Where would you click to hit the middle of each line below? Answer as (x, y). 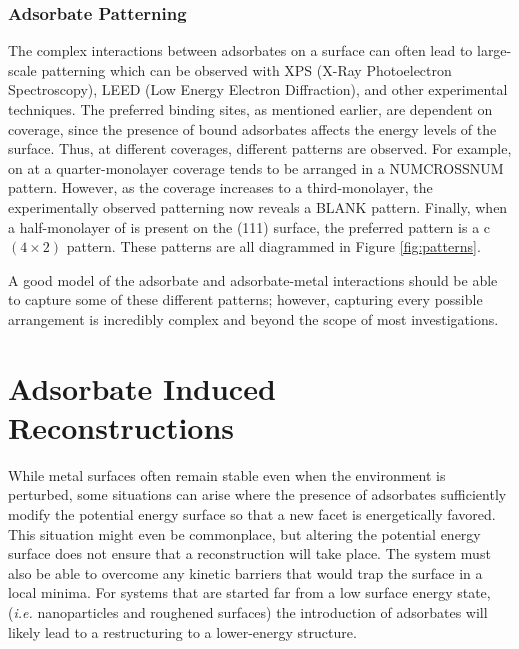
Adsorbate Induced (142, 387)
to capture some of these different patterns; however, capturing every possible (245, 299)
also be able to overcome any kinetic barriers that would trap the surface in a (245, 572)
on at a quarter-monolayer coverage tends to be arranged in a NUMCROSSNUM (256, 167)
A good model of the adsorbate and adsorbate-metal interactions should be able (253, 279)
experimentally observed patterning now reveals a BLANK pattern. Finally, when (258, 206)
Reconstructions (121, 426)
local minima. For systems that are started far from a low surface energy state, (249, 592)
